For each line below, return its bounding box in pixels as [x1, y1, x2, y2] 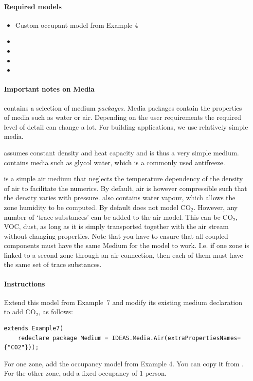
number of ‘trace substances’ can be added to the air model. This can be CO [4, 211, 233, 222]
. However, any [193, 202, 238, 212]
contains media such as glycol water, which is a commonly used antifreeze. [4, 157, 225, 167]
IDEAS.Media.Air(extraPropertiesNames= [111, 334, 241, 342]
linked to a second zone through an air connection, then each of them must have [4, 249, 243, 260]
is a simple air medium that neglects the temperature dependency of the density [4, 173, 243, 184]
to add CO [4, 306, 36, 317]
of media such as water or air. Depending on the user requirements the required [4, 112, 241, 122]
